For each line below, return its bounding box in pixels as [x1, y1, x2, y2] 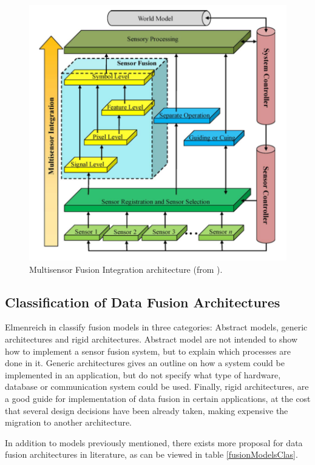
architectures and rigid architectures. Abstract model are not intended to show [5, 333, 298, 346]
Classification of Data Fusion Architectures [5, 292, 280, 311]
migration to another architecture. [5, 416, 132, 429]
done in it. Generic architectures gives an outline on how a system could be [5, 356, 285, 369]
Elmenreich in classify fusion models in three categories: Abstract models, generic [5, 321, 308, 333]
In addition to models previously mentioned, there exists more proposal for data [5, 436, 303, 449]
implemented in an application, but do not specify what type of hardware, [5, 368, 281, 381]
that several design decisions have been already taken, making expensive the [5, 404, 288, 416]
